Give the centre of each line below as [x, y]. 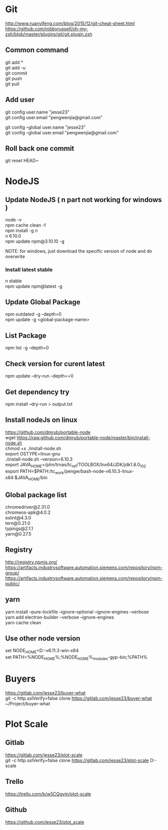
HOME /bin [38, 478]
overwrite [15, 256]
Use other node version [43, 638]
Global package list [36, 495]
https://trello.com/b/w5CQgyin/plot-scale [48, 794]
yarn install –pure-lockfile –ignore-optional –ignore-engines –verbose [77, 612]
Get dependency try [37, 392]
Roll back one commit [40, 148]
